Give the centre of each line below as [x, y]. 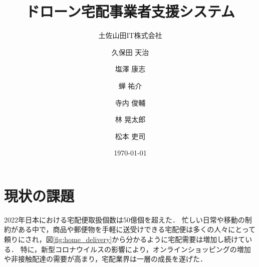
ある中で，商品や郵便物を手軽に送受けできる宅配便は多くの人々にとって [137, 229]
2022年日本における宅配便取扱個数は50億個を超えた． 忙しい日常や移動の [124, 219]
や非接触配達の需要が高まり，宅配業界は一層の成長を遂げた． [106, 259]
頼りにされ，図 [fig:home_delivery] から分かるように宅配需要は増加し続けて [125, 239]
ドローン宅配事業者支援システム [130, 11]
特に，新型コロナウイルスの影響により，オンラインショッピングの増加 [136, 249]
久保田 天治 [130, 52]
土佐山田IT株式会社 [130, 35]
